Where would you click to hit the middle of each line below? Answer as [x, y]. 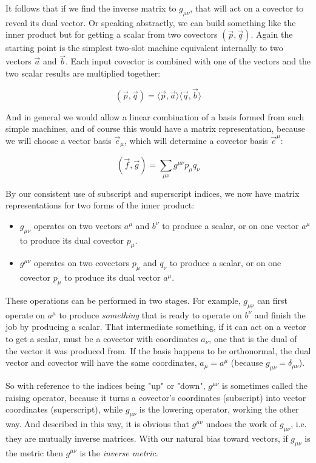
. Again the [272, 34]
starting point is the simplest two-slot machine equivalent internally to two [144, 48]
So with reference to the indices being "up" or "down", [106, 385]
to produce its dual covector [72, 240]
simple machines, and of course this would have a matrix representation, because [156, 129]
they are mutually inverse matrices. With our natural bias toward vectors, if [147, 438]
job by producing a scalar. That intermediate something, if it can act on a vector [156, 327]
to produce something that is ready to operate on [150, 314]
